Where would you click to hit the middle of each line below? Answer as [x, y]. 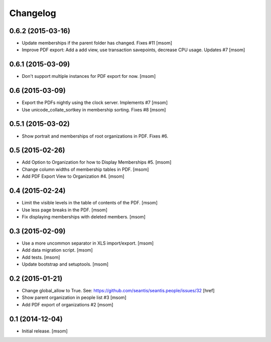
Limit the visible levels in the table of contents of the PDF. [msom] [90, 203]
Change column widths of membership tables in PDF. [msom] [85, 169]
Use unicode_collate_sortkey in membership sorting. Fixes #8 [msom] [94, 109]
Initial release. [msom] [45, 331]
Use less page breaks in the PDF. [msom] [65, 210]
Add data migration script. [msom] [57, 250]
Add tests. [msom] [41, 257]
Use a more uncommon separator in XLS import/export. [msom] [88, 243]
